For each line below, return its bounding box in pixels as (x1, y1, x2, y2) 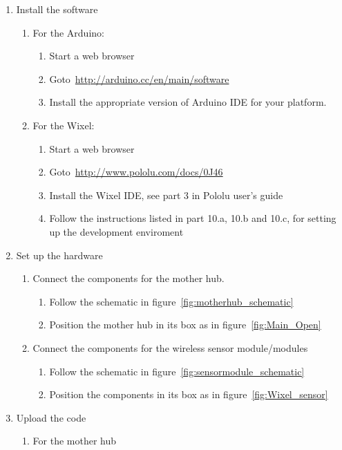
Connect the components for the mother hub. (32, 271, 225, 285)
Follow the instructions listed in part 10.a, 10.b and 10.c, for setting (49, 211, 336, 225)
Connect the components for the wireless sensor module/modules (32, 340, 308, 355)
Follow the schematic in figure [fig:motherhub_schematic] (49, 294, 294, 308)
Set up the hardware (16, 247, 103, 262)
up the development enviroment (49, 224, 184, 238)
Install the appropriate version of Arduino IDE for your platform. (49, 95, 327, 109)
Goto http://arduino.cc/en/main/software (49, 71, 229, 86)
